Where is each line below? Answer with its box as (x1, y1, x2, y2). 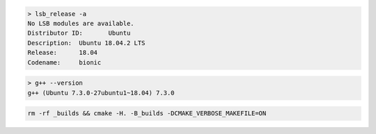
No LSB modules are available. (27, 19, 135, 27)
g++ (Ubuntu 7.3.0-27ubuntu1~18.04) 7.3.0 (27, 89, 175, 97)
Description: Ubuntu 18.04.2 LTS (27, 39, 146, 47)
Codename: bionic (27, 58, 102, 66)
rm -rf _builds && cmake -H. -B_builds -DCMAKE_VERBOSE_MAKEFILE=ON (27, 110, 267, 117)
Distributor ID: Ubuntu (27, 29, 131, 37)
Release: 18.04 (27, 49, 97, 57)
